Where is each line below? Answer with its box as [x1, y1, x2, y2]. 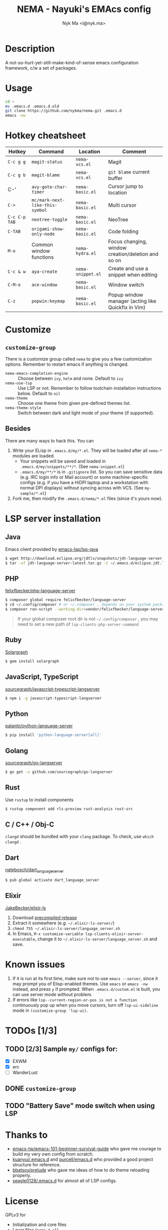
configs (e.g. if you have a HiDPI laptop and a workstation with [19, 479, 148, 485]
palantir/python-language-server [5, 723, 73, 729]
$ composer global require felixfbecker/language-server [5, 597, 126, 602]
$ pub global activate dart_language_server [5, 877, 99, 882]
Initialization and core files [12, 1221, 66, 1227]
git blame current [108, 169, 150, 176]
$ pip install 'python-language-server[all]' [5, 732, 101, 738]
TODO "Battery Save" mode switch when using [5, 1101, 155, 1110]
